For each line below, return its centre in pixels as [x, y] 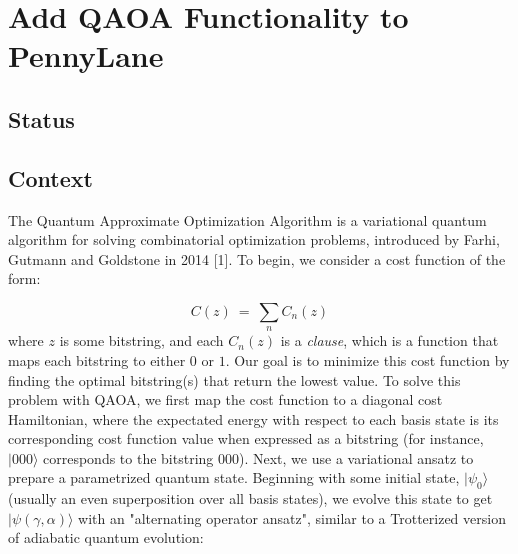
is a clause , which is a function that [389, 340]
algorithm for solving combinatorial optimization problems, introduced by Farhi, [254, 239]
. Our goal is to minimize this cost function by [367, 359]
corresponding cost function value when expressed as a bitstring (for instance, [246, 438]
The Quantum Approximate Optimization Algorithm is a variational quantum [247, 219]
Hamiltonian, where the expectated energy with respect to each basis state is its [253, 418]
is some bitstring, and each [141, 340]
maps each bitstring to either [97, 359]
